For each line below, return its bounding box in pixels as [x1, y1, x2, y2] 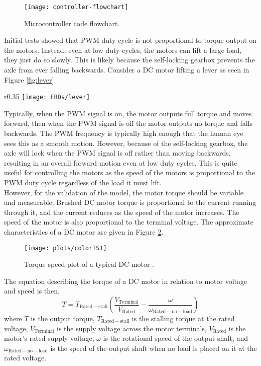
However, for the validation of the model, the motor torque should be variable [4, 187, 244, 197]
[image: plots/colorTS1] [24, 244, 107, 252]
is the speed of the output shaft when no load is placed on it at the [50, 342, 257, 353]
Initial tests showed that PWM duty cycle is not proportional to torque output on [4, 35, 257, 45]
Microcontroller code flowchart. [24, 18, 120, 28]
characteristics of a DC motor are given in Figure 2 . [4, 227, 164, 237]
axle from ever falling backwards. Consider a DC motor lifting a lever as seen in [4, 64, 249, 75]
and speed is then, [4, 285, 60, 296]
